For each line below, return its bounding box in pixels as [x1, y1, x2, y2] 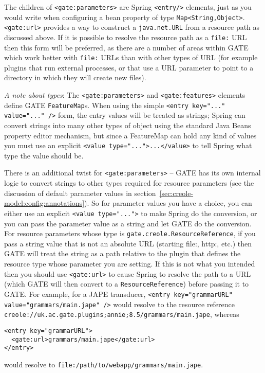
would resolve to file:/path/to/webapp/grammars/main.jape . [4, 359, 203, 369]
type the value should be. [4, 150, 84, 161]
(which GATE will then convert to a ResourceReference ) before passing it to [4, 278, 249, 289]
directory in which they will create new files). [4, 72, 146, 83]
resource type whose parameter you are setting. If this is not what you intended [4, 258, 255, 269]
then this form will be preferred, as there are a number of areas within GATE [4, 42, 249, 52]
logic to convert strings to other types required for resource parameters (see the [4, 177, 254, 188]
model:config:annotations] [4, 198, 85, 208]
